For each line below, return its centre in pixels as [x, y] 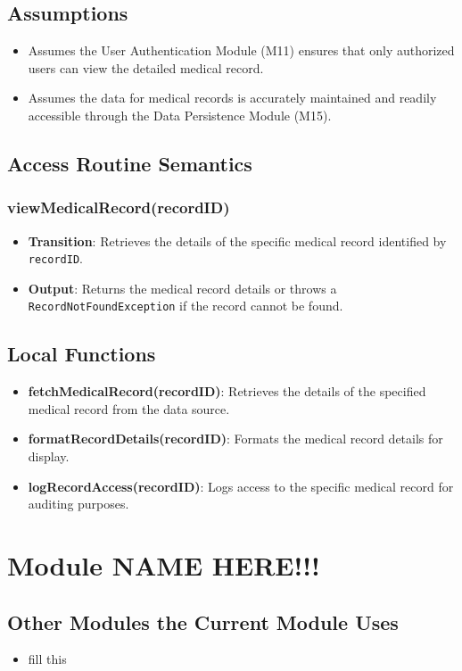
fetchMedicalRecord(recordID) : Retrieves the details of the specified [227, 391]
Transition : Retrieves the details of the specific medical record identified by [237, 240]
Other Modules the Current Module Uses [203, 621]
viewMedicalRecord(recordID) [119, 207]
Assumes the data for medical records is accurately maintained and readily [232, 98]
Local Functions [82, 354]
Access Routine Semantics [130, 163]
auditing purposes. [78, 504]
